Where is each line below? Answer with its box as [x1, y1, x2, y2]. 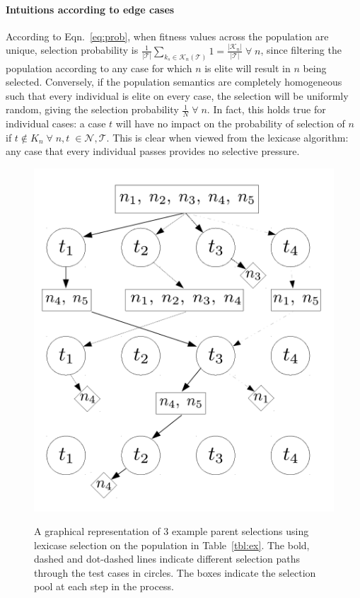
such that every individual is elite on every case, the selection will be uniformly [6, 88, 349, 103]
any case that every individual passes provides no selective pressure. [6, 144, 300, 159]
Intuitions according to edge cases [6, 1, 175, 16]
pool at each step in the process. [34, 579, 174, 594]
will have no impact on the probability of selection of [115, 116, 345, 131]
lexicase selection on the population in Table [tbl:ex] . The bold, [34, 537, 310, 552]
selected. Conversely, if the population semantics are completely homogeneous [6, 74, 342, 89]
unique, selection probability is [6, 42, 139, 57]
